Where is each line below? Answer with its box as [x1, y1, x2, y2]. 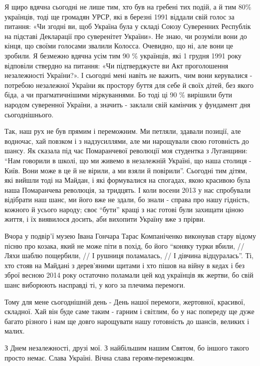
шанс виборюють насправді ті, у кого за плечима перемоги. [4, 280, 186, 290]
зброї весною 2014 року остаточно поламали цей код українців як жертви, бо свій [4, 270, 254, 280]
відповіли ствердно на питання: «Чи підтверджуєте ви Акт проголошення [4, 60, 229, 70]
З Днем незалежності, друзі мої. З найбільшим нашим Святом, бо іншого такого [4, 343, 249, 353]
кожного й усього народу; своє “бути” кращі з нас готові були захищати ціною [4, 204, 244, 214]
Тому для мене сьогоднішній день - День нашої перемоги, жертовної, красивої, [4, 296, 246, 307]
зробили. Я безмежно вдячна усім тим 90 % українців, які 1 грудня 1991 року [4, 50, 242, 60]
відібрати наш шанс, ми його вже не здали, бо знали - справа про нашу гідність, [4, 194, 250, 205]
